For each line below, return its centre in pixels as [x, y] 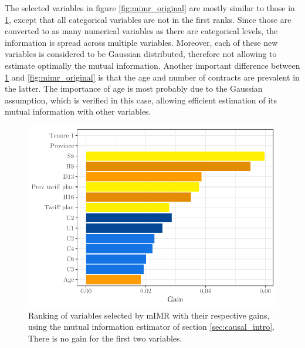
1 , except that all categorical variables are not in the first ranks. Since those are [148, 19]
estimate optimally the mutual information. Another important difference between [152, 65]
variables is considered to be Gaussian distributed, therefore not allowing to [141, 54]
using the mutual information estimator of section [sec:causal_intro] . [152, 327]
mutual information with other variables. [78, 111]
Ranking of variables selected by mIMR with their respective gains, [149, 315]
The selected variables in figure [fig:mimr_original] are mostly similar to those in [150, 8]
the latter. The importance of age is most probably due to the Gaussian [134, 88]
